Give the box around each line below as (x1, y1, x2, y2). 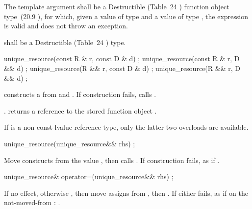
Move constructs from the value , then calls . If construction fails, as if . (4, 155, 220, 165)
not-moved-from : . (4, 197, 60, 208)
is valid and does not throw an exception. (4, 21, 128, 31)
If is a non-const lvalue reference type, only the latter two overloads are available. (4, 122, 249, 132)
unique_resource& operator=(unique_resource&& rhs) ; (4, 171, 174, 182)
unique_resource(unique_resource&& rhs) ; (4, 138, 135, 148)
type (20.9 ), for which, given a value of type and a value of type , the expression (4, 11, 249, 21)
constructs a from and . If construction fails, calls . (4, 89, 156, 99)
